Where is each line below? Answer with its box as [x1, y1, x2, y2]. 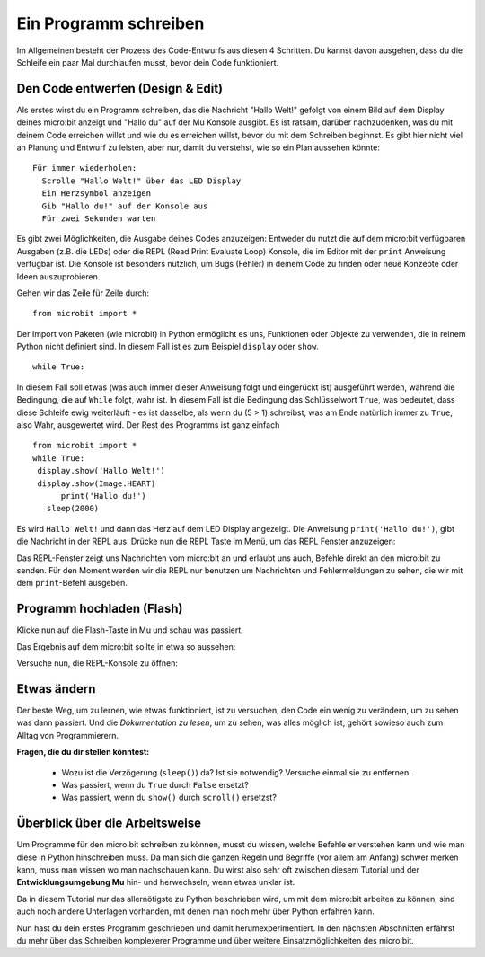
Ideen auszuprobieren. [16, 270, 101, 282]
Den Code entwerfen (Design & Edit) [16, 81, 224, 96]
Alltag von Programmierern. [16, 730, 119, 740]
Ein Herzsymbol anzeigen [41, 189, 152, 199]
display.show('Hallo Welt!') [37, 465, 166, 476]
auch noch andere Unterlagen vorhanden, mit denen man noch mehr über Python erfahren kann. [16, 906, 375, 917]
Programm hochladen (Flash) [16, 601, 183, 616]
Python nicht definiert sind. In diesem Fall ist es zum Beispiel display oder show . [16, 341, 319, 352]
